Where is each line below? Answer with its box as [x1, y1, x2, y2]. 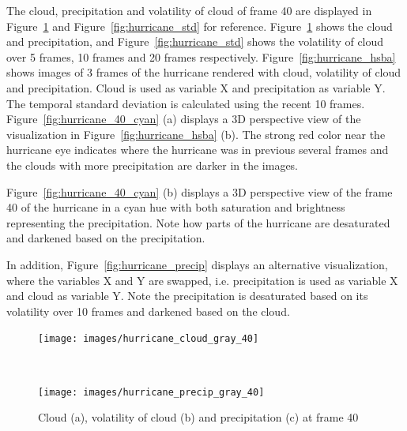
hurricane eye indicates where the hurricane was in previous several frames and [6, 141, 389, 158]
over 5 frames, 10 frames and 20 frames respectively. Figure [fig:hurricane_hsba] [6, 48, 396, 65]
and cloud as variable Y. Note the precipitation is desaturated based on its [6, 287, 368, 304]
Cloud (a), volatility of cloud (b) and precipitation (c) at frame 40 [38, 409, 359, 425]
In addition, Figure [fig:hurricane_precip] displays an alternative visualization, [6, 256, 388, 272]
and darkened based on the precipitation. [6, 230, 205, 246]
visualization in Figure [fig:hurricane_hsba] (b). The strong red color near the [6, 126, 386, 142]
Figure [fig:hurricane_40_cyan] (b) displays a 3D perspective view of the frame [6, 183, 393, 200]
